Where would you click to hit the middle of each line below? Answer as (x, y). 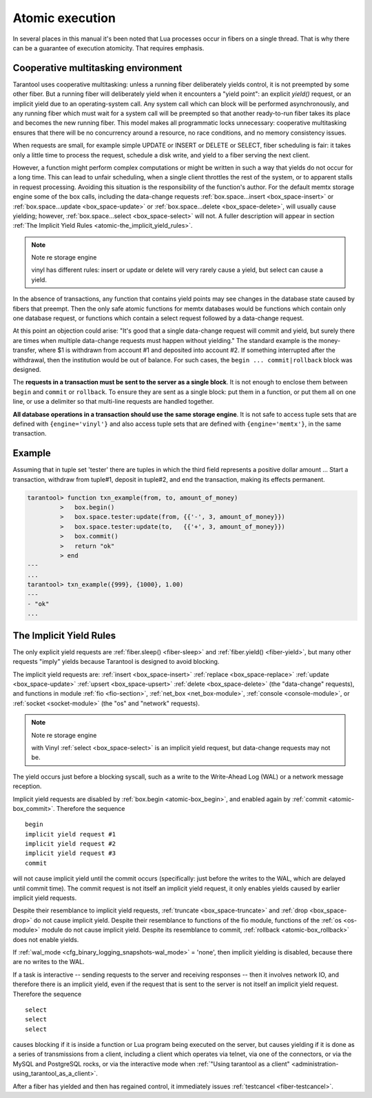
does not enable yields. (46, 939)
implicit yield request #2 (71, 844)
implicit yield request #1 (71, 834)
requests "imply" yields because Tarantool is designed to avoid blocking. (116, 662)
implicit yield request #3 (71, 853)
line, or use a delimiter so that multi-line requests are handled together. (113, 402)
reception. (27, 786)
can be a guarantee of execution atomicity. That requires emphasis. (108, 48)
